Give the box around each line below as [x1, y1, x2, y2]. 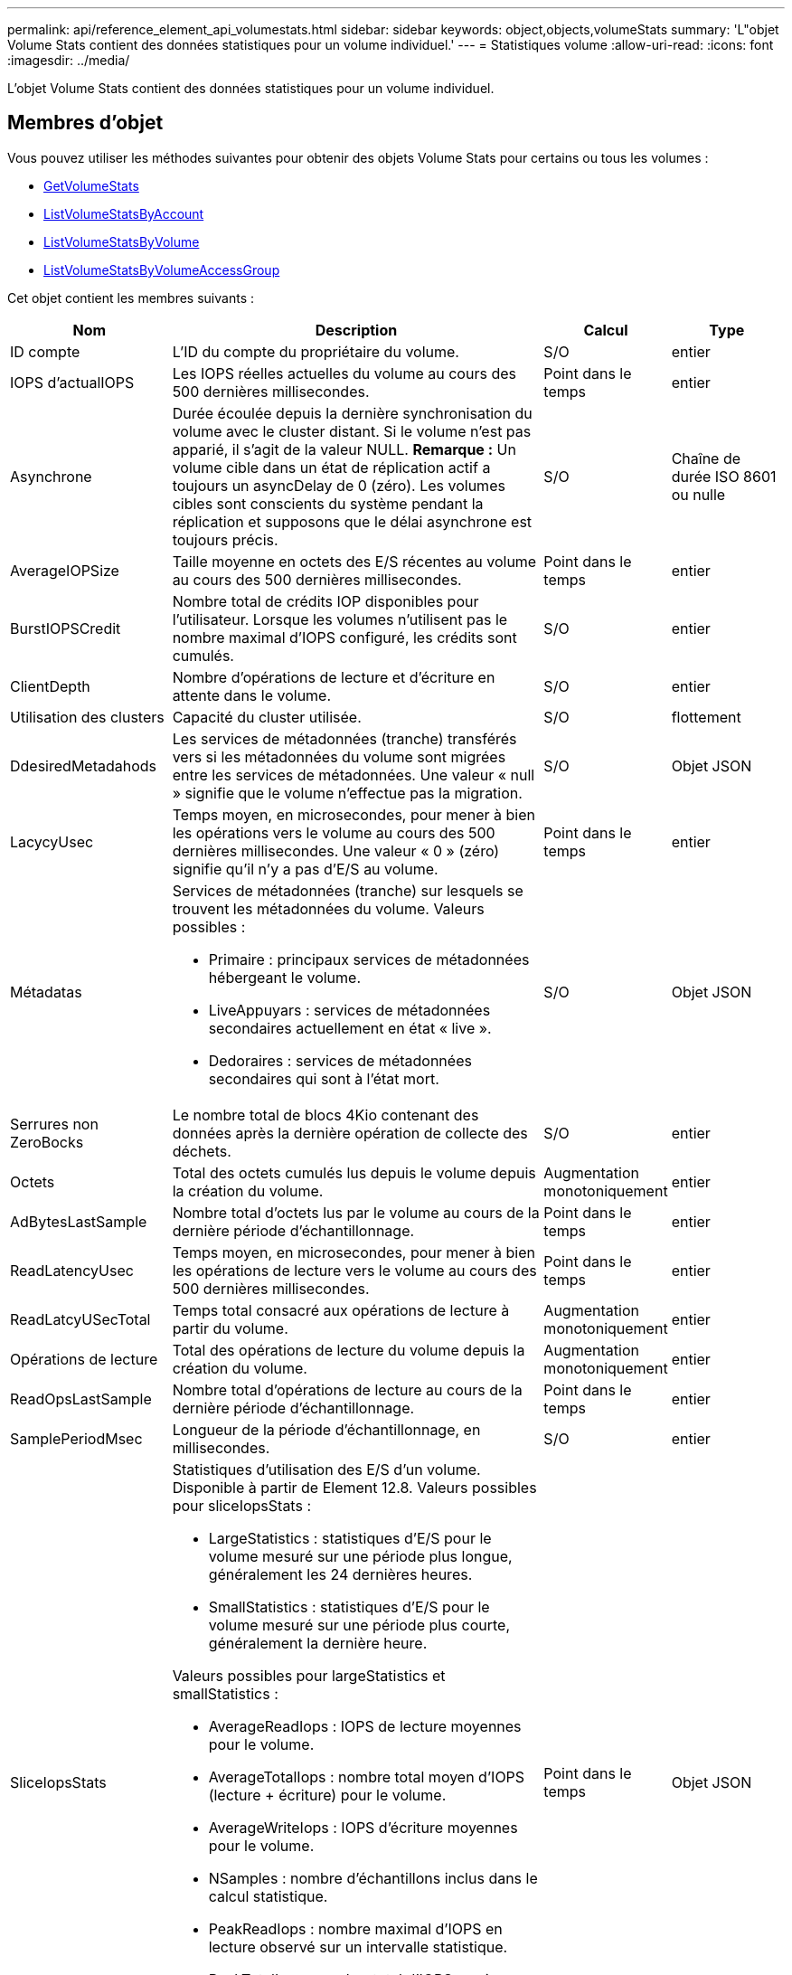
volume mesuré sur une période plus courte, [208, 1615, 511, 1634]
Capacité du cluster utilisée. [172, 707, 362, 726]
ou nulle [671, 485, 726, 504]
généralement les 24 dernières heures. [208, 1564, 473, 1583]
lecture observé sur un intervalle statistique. [208, 1937, 508, 1956]
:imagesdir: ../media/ [7, 52, 130, 68]
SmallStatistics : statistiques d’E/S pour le [208, 1597, 490, 1616]
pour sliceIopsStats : [172, 1496, 311, 1515]
